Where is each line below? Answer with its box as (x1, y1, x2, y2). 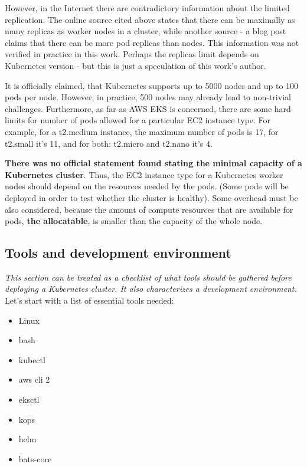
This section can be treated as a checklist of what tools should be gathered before (5, 271, 292, 283)
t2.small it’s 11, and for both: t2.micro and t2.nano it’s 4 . (5, 137, 213, 149)
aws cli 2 (18, 373, 50, 386)
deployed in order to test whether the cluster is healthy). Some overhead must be (5, 191, 298, 203)
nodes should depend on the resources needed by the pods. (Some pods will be (5, 180, 289, 192)
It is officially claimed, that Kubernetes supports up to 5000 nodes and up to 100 (5, 79, 299, 91)
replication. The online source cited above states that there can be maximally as (5, 13, 295, 25)
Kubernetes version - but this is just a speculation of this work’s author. (5, 59, 266, 71)
